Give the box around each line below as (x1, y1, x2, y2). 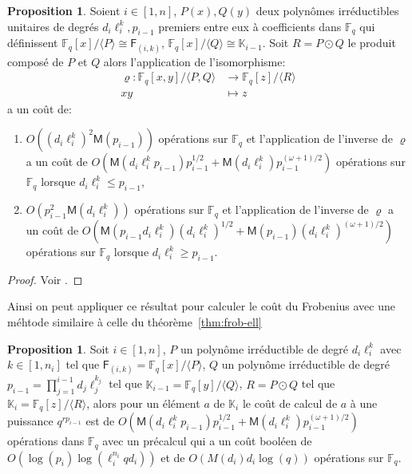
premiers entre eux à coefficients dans (158, 18, 342, 34)
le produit (347, 34, 396, 51)
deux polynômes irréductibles (256, 2, 399, 18)
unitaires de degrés (7, 18, 99, 34)
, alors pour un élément (86, 394, 200, 411)
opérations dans (7, 433, 85, 449)
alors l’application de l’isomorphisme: (103, 53, 286, 69)
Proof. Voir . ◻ (7, 271, 83, 287)
